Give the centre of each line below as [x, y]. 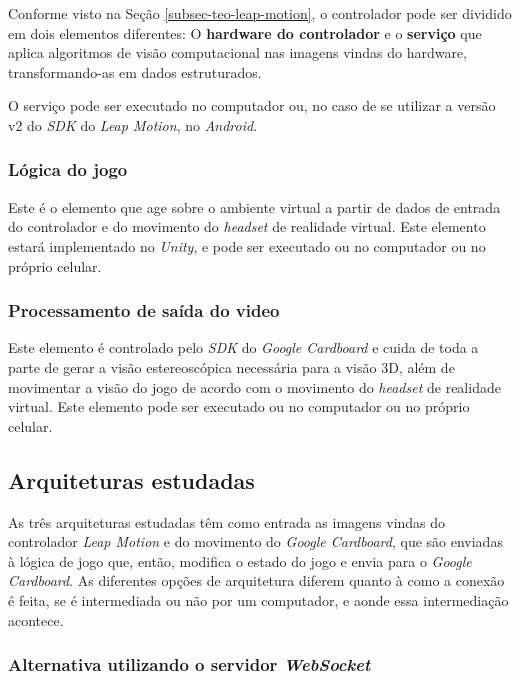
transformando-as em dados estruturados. [135, 71]
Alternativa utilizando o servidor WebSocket [189, 664]
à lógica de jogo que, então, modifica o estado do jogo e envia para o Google [240, 560]
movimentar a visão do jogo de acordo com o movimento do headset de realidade [254, 386]
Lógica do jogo [68, 169]
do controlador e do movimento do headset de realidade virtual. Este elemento [247, 226]
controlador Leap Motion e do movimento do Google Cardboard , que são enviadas [255, 541]
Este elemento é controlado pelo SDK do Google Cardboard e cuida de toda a [243, 347]
